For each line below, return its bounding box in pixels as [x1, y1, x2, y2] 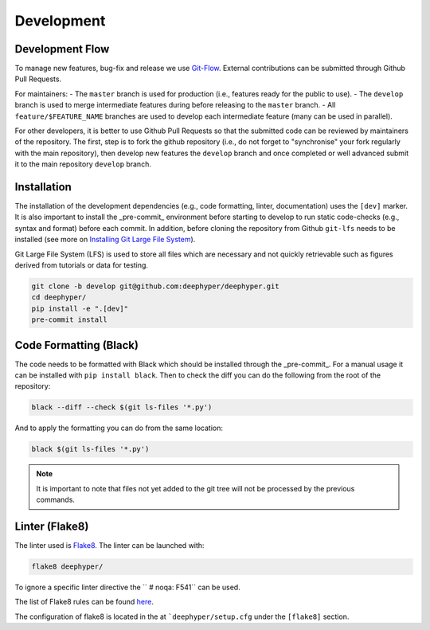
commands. [36, 495, 76, 505]
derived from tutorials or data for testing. [14, 260, 149, 270]
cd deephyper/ [31, 293, 87, 302]
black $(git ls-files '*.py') [31, 444, 150, 454]
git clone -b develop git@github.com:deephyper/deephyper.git [31, 282, 279, 291]
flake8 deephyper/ [31, 562, 104, 571]
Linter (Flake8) [14, 520, 89, 534]
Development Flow [14, 42, 110, 56]
